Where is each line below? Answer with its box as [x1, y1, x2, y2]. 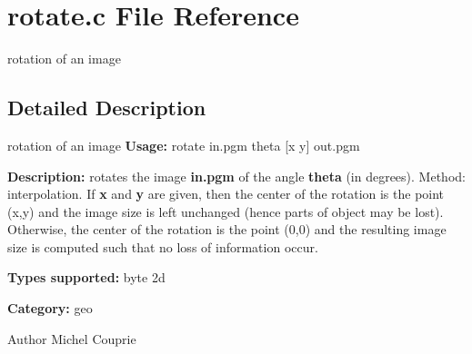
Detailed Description [7, 93, 206, 122]
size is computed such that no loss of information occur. [7, 237, 318, 256]
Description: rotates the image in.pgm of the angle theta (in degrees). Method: [7, 166, 466, 185]
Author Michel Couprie [7, 329, 136, 348]
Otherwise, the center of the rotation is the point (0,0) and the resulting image [7, 220, 447, 239]
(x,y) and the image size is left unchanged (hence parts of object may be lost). [7, 202, 444, 221]
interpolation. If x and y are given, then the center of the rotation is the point [7, 184, 445, 203]
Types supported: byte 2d [7, 268, 166, 287]
